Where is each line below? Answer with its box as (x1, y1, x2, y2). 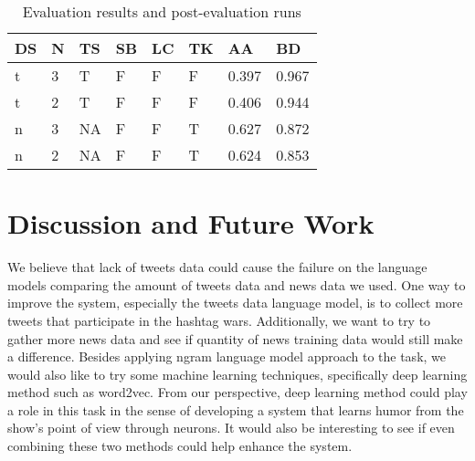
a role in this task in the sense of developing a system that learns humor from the (7, 400, 464, 419)
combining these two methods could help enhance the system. (7, 436, 353, 456)
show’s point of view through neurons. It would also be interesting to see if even (7, 418, 455, 437)
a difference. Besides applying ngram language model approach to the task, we (7, 347, 447, 366)
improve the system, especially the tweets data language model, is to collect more (7, 293, 463, 312)
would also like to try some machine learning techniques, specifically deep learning (7, 364, 468, 383)
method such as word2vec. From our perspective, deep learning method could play (7, 382, 468, 402)
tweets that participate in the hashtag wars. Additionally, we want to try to (7, 310, 431, 330)
